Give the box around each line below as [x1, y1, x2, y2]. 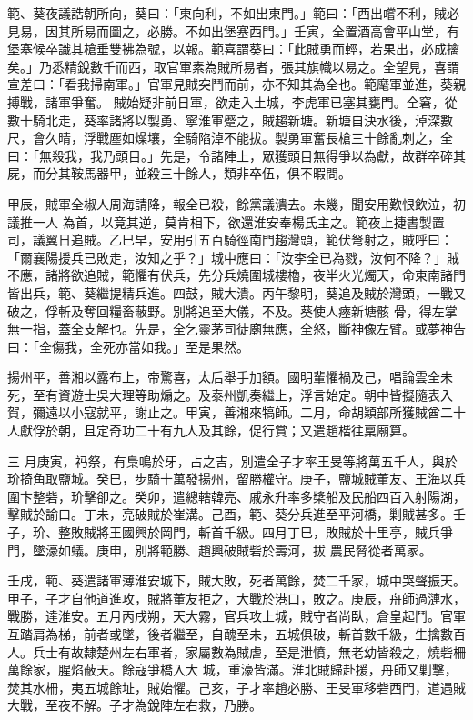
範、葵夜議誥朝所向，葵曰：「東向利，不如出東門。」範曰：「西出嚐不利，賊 [7, 4, 447, 22]
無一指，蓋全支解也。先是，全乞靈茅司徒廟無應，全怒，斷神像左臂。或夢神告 [7, 319, 466, 338]
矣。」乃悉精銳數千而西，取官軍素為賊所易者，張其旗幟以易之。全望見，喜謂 [7, 56, 459, 75]
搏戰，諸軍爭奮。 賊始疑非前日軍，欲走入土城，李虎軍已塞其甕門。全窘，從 [7, 92, 458, 111]
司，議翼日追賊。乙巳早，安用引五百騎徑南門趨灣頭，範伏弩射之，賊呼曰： [7, 230, 453, 249]
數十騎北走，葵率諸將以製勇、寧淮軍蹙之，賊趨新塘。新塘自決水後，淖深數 [7, 110, 453, 129]
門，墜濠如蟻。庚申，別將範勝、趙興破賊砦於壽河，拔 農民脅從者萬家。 [7, 540, 432, 559]
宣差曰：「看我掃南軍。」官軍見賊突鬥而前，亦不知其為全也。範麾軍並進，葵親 [7, 75, 466, 94]
